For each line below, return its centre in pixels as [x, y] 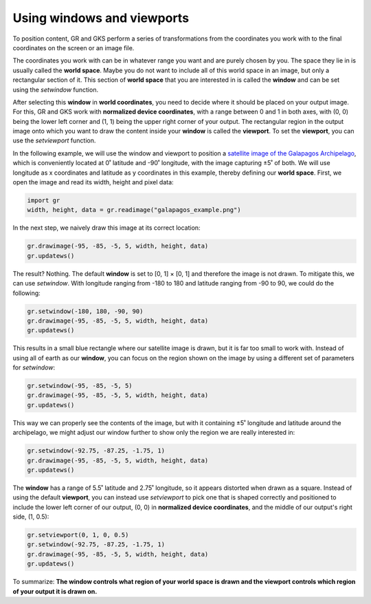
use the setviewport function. [54, 140]
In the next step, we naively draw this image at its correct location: [106, 228]
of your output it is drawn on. [55, 591]
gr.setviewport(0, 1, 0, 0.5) [78, 535]
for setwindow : [34, 367]
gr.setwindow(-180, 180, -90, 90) [85, 311]
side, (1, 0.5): [31, 517]
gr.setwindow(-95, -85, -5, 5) [80, 386]
